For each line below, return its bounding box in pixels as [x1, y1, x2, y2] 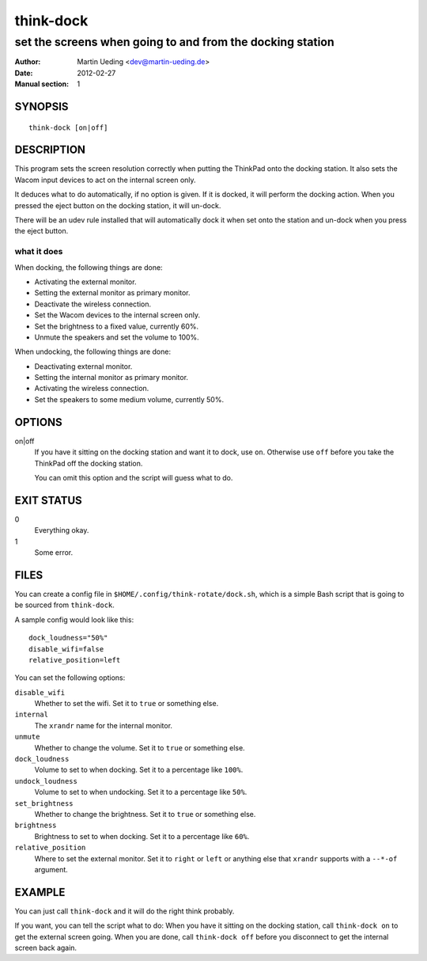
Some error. [34, 548, 74, 557]
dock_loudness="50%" [28, 633, 108, 643]
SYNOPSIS [14, 100, 69, 113]
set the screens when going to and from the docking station [14, 35, 335, 49]
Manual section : [14, 79, 70, 89]
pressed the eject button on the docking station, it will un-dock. [14, 200, 221, 210]
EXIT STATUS [14, 493, 82, 507]
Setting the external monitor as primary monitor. [34, 288, 191, 298]
